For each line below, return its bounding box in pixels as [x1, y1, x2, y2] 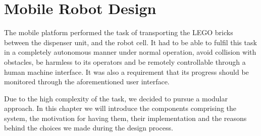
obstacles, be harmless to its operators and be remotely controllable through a [4, 56, 246, 67]
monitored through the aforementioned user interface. [4, 76, 170, 87]
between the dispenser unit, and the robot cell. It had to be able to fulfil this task [4, 37, 257, 47]
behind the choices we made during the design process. [4, 122, 173, 133]
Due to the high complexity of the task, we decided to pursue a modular [4, 93, 228, 103]
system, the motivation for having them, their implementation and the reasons [4, 112, 247, 123]
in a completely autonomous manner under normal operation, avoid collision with [4, 47, 256, 57]
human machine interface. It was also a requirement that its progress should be [4, 66, 249, 77]
